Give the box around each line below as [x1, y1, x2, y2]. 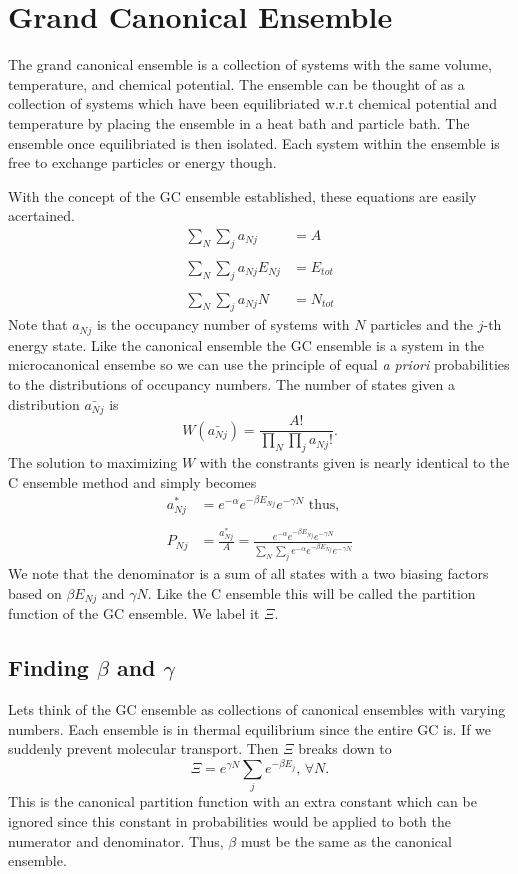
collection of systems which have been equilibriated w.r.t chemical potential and [8, 93, 498, 114]
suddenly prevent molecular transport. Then [8, 738, 279, 759]
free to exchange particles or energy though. [8, 152, 277, 173]
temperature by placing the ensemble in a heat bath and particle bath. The [8, 112, 470, 133]
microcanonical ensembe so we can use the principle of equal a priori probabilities [8, 354, 510, 375]
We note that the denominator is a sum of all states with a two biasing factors [8, 563, 489, 584]
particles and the [370, 314, 474, 335]
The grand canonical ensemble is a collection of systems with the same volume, [8, 54, 492, 75]
